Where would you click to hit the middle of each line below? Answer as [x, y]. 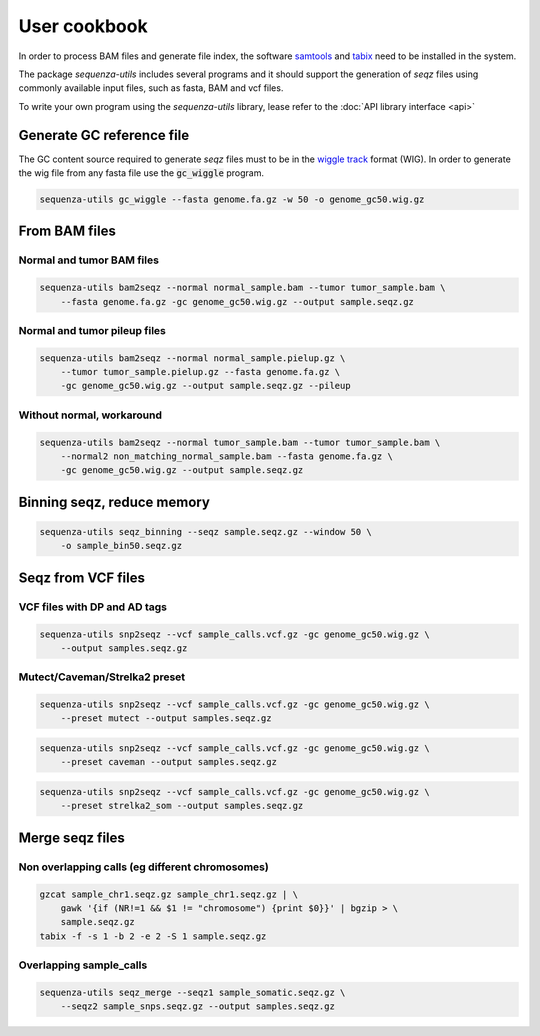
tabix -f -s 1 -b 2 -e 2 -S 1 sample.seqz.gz [153, 936]
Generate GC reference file [104, 135]
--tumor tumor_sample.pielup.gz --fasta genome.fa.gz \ [200, 372]
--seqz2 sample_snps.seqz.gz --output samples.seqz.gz [197, 1006]
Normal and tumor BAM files [89, 260]
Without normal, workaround [90, 415]
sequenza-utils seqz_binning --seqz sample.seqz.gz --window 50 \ [205, 531]
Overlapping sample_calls [83, 965]
